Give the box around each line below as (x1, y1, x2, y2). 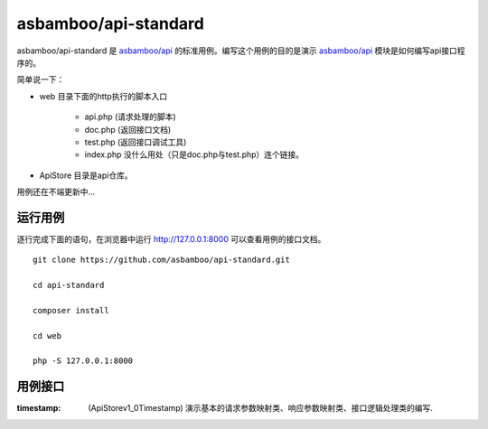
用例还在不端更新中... (16, 186, 96, 198)
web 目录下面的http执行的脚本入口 (39, 90, 167, 101)
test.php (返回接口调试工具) (84, 136, 187, 147)
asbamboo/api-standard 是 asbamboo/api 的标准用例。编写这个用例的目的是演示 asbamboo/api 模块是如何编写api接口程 (16, 45, 465, 56)
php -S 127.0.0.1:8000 (33, 356, 134, 366)
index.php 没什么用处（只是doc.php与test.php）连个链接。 (84, 149, 305, 160)
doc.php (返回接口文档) (84, 124, 172, 135)
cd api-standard (33, 280, 105, 291)
